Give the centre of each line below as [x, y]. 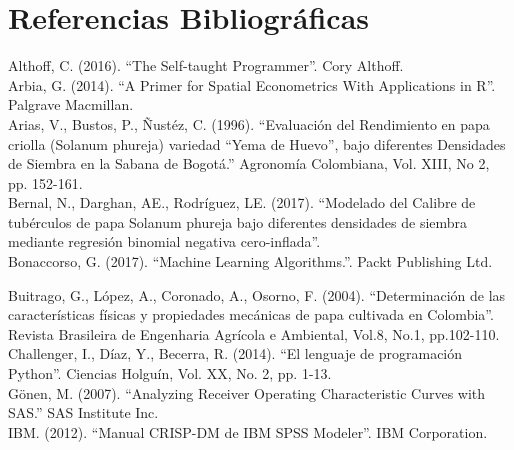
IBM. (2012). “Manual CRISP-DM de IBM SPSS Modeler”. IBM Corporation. [248, 431]
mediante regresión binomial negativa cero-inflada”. [164, 241]
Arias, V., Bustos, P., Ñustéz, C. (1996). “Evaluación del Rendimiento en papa [249, 123]
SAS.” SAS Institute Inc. [83, 412]
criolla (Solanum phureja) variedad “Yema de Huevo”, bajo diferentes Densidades [257, 143]
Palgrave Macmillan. [71, 104]
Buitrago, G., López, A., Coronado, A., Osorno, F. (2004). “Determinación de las [257, 294]
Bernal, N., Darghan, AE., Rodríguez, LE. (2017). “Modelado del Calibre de [242, 202]
